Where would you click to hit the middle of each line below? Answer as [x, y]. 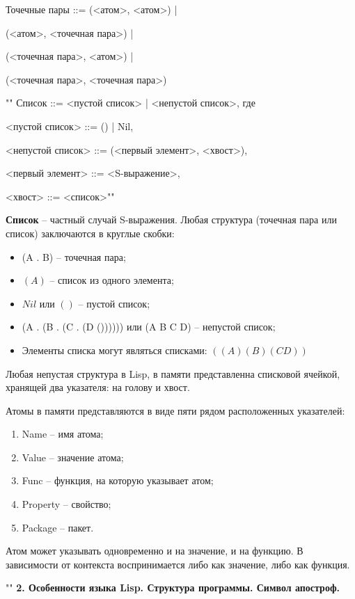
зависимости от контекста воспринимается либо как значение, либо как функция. [178, 564]
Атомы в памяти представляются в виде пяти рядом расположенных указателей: [175, 410]
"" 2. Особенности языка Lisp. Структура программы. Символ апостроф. [173, 588]
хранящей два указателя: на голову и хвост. [98, 387]
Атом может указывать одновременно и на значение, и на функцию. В [155, 551]
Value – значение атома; [73, 457]
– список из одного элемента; [112, 280]
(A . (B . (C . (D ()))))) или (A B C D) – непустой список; [149, 327]
